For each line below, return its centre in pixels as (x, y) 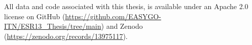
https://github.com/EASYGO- (113, 16)
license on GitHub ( (35, 16)
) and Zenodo (122, 26)
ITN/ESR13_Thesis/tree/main (53, 26)
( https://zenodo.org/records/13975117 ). (66, 36)
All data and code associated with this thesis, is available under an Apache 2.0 (126, 6)
